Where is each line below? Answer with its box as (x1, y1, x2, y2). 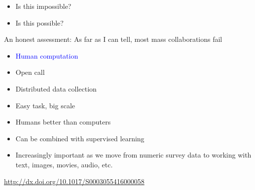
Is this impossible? (15, 1, 72, 11)
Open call (15, 67, 45, 77)
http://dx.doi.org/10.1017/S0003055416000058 (4, 176, 145, 186)
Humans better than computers (15, 117, 111, 127)
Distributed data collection (15, 83, 97, 94)
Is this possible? (15, 17, 64, 28)
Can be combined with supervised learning (15, 133, 145, 143)
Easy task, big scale (15, 100, 75, 110)
